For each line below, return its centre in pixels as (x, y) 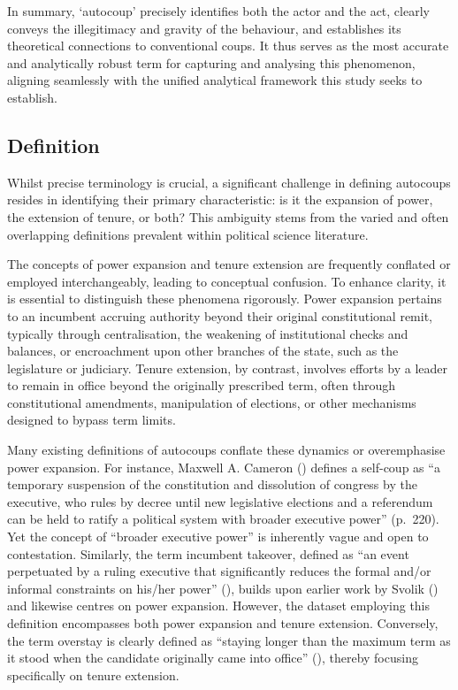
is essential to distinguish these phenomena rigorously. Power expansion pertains (225, 299)
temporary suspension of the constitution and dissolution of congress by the (212, 484)
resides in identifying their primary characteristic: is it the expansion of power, (220, 199)
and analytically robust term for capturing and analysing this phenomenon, (211, 62)
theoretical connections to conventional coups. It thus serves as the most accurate (228, 46)
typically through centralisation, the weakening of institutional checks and (208, 333)
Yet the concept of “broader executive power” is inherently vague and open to (218, 537)
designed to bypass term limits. (92, 420)
